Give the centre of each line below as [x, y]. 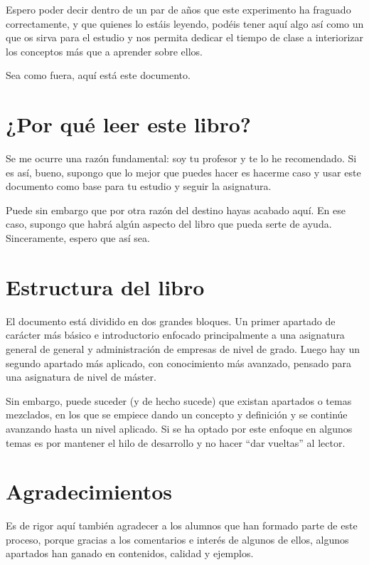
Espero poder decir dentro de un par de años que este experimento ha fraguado [178, 9]
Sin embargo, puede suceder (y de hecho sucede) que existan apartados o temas [179, 400]
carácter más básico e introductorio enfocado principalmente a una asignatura [175, 335]
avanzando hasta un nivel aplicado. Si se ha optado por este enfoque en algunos [179, 428]
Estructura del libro [105, 286]
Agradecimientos [89, 491]
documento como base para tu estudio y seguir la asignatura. [139, 186]
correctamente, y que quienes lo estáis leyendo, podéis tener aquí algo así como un [185, 23]
